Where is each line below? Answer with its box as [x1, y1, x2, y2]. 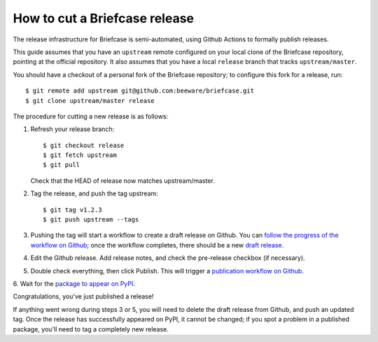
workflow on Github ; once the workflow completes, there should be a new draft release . [30, 240, 284, 249]
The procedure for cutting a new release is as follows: [13, 112, 169, 121]
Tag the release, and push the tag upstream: [30, 189, 159, 198]
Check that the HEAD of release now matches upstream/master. [30, 176, 215, 185]
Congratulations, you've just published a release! [13, 292, 154, 301]
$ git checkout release [43, 141, 125, 149]
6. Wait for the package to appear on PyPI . [13, 279, 136, 287]
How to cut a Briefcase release [13, 11, 195, 26]
